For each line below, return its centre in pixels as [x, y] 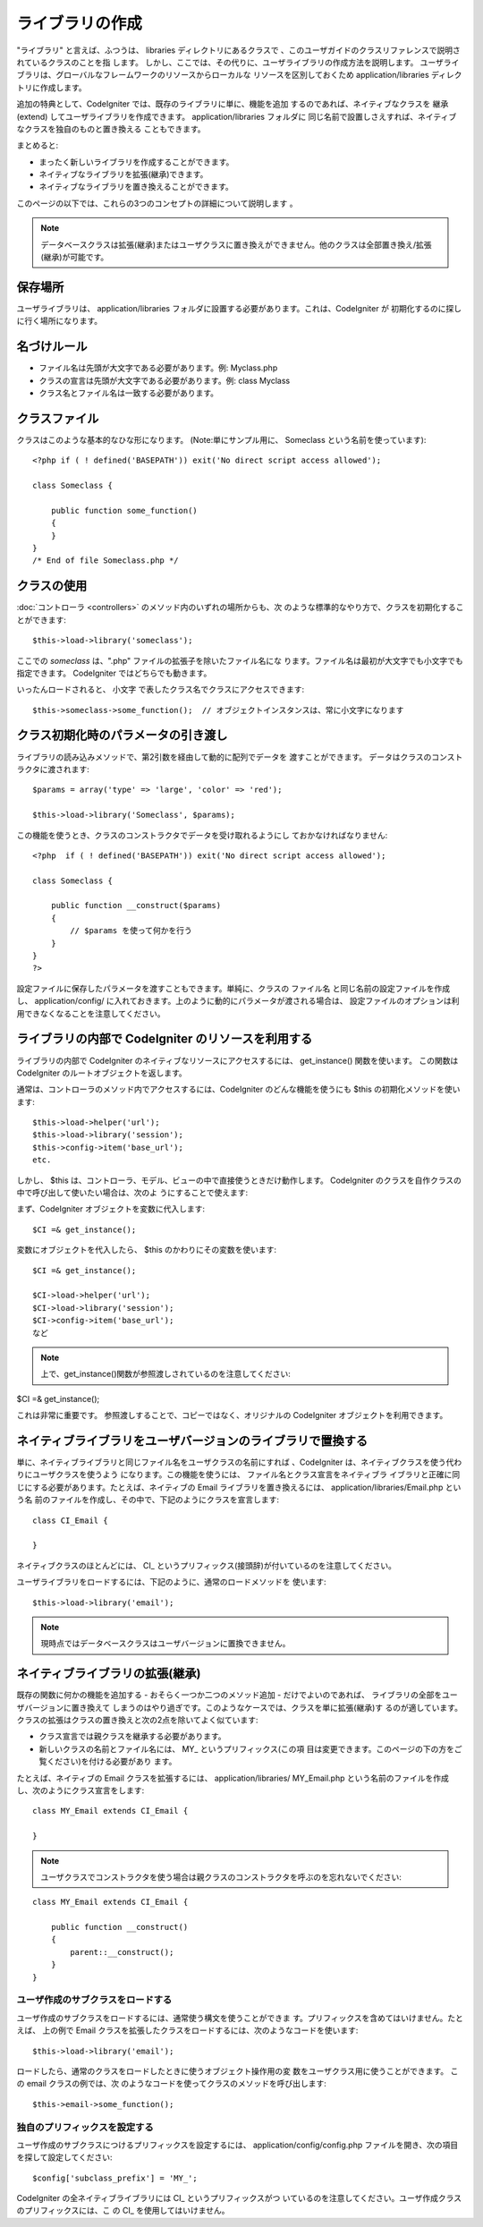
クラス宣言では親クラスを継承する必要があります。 [133, 1737]
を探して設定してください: [64, 2157]
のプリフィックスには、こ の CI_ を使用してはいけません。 [123, 2211]
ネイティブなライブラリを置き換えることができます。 [136, 187]
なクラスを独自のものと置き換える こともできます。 [111, 129]
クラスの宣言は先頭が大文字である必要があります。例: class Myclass [165, 380]
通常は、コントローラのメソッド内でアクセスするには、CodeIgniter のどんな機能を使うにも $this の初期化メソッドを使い [238, 1089]
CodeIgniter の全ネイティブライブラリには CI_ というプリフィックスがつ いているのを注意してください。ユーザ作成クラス [239, 2198]
